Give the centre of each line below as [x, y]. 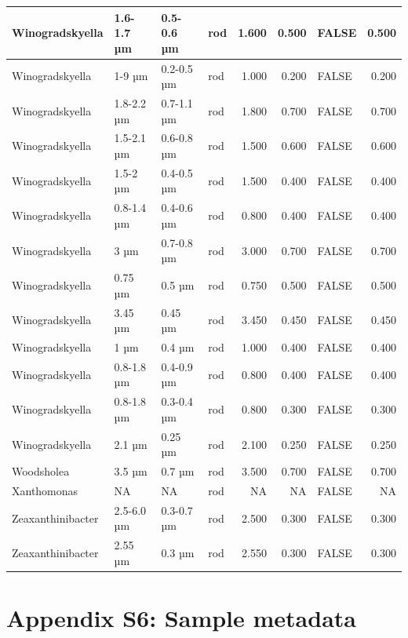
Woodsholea [41, 471]
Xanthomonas [45, 491]
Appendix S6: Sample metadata [181, 618]
